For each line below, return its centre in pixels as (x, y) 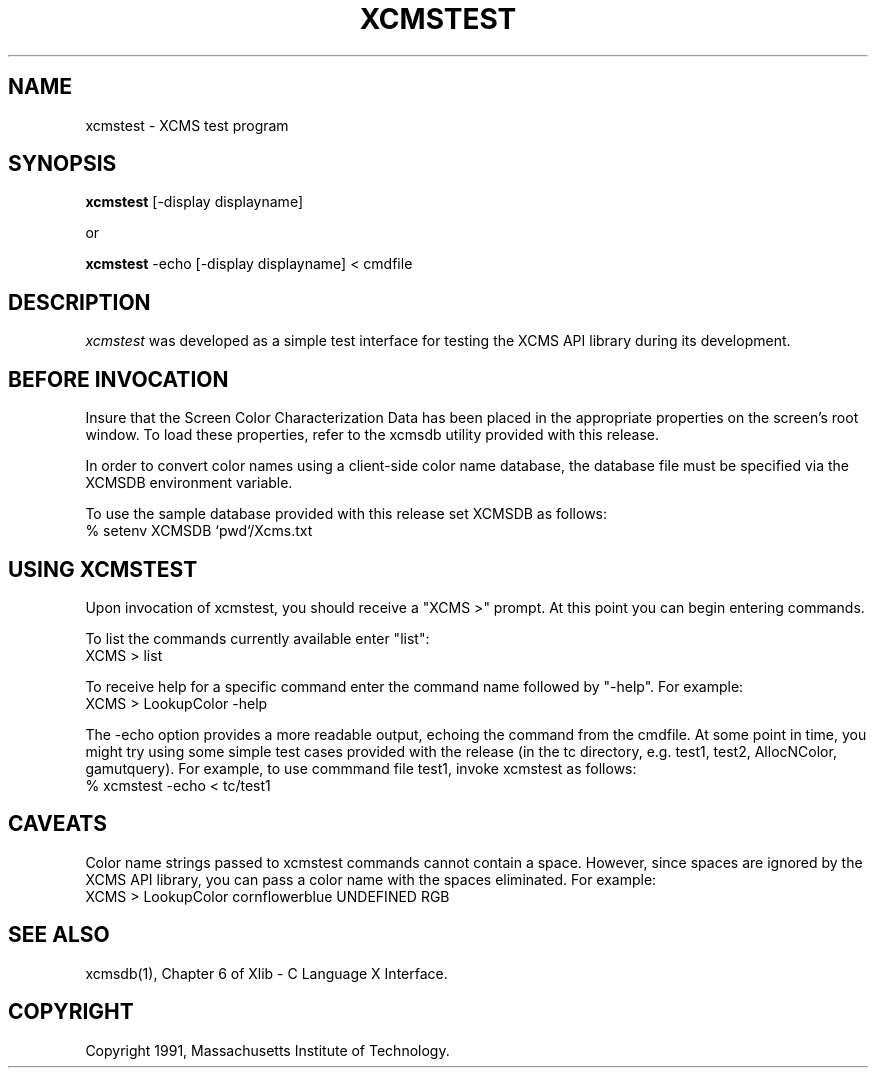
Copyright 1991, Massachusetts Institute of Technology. (267, 1050)
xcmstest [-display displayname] (194, 202)
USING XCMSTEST (103, 569)
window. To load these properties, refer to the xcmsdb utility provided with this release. (372, 435)
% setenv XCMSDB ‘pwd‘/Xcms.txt (199, 531)
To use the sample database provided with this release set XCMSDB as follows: (346, 514)
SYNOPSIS (62, 164)
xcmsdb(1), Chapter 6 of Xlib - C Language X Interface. (266, 973)
